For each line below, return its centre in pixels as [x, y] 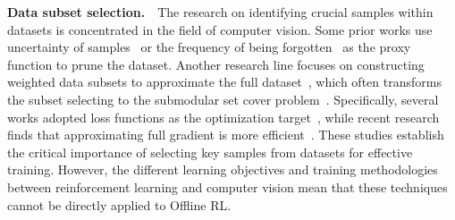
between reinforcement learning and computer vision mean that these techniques [227, 186]
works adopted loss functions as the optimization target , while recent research [223, 117]
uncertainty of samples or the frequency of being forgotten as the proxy [209, 47]
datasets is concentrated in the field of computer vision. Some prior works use [220, 29]
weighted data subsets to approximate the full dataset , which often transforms [224, 82]
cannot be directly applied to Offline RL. [119, 204]
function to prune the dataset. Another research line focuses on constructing [216, 64]
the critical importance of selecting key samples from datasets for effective [210, 152]
